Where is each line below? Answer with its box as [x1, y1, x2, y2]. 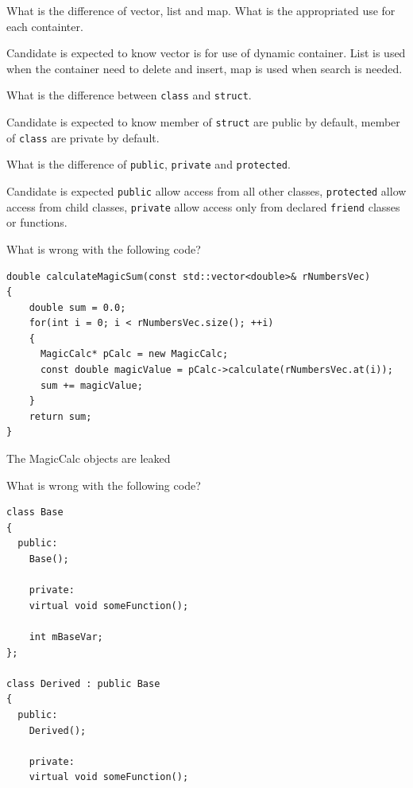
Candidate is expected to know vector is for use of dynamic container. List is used [6, 45, 406, 61]
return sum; [29, 410, 92, 422]
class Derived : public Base [6, 677, 160, 689]
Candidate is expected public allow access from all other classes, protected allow [6, 183, 407, 199]
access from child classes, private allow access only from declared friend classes [6, 198, 400, 215]
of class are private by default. [6, 129, 160, 146]
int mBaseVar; [29, 631, 103, 642]
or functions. [6, 214, 68, 231]
